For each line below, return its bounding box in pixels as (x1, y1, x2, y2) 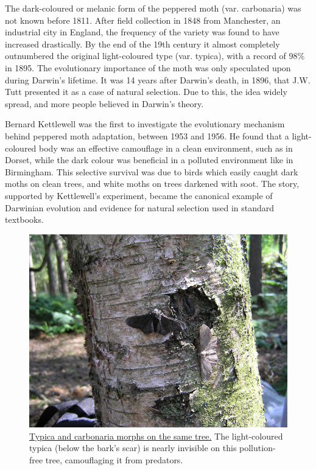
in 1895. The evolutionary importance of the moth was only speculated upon (5, 61, 291, 74)
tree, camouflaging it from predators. (45, 453, 183, 466)
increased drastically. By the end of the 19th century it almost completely (5, 37, 280, 50)
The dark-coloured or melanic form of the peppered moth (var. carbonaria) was (5, 2, 301, 14)
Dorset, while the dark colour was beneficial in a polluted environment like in (5, 153, 293, 166)
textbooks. (5, 213, 44, 226)
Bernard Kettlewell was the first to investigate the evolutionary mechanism (5, 118, 285, 130)
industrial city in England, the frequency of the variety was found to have (5, 26, 279, 38)
